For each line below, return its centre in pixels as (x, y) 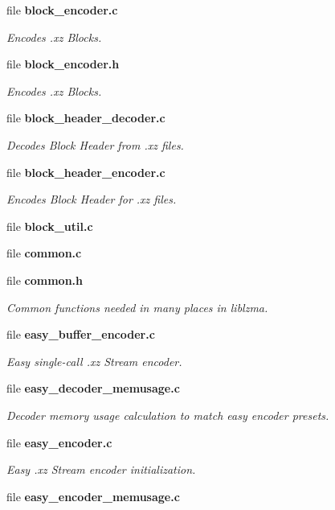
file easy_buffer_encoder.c (81, 334)
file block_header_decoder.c (86, 118)
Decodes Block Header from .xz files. (95, 144)
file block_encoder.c (62, 10)
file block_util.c (50, 226)
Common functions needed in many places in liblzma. (137, 307)
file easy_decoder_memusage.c (93, 388)
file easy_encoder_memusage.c (93, 496)
